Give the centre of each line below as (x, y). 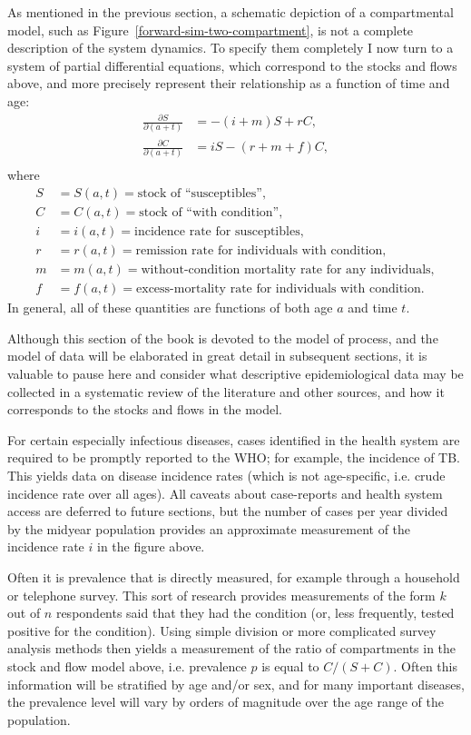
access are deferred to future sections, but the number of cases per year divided (228, 511)
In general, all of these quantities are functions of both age (170, 308)
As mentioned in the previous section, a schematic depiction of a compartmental (231, 12)
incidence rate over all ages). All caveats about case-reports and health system (225, 493)
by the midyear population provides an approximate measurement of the (209, 528)
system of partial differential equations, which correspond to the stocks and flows (232, 65)
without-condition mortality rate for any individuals (286, 270)
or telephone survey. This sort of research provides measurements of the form (221, 595)
